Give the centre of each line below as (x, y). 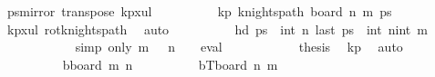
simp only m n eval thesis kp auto (239, 47)
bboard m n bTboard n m (170, 64)
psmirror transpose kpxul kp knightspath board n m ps (199, 11)
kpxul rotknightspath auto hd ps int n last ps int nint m (217, 29)
